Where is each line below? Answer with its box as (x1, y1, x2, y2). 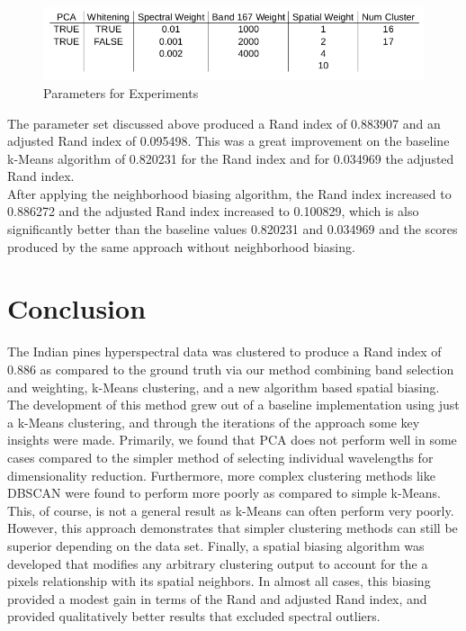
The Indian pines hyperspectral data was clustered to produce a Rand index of (7, 342, 442, 361)
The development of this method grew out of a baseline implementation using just (7, 395, 460, 414)
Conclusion (7, 290, 147, 327)
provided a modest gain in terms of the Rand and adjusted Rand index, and (7, 589, 427, 608)
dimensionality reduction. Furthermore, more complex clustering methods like (7, 465, 435, 484)
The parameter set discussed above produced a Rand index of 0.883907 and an (7, 113, 441, 132)
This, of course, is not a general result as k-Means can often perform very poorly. (7, 500, 454, 519)
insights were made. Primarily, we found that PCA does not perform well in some (7, 430, 457, 449)
